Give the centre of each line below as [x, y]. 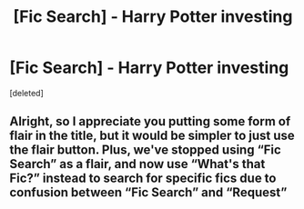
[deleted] [26, 93]
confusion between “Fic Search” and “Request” [148, 193]
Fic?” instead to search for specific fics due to [143, 179]
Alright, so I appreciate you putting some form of [150, 121]
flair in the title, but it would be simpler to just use [152, 136]
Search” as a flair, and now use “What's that [137, 164]
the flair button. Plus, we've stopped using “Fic [146, 150]
